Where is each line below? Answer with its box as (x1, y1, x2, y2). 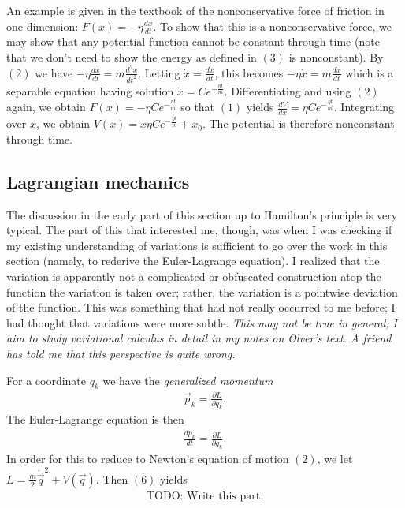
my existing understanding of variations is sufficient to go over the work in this (6, 237, 388, 253)
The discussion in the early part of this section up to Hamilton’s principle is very (6, 206, 398, 222)
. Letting (138, 64, 180, 80)
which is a (345, 64, 394, 80)
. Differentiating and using (224, 82, 351, 99)
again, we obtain (6, 99, 86, 115)
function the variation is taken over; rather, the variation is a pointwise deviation (6, 283, 398, 300)
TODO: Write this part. (146, 490, 264, 502)
